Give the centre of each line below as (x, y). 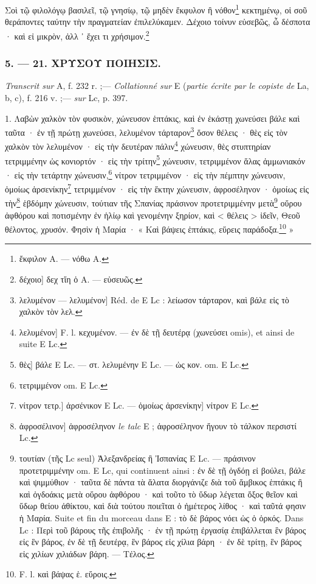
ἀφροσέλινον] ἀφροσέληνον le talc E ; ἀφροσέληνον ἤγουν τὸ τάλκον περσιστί (158, 425)
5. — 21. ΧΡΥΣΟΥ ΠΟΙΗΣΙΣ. (83, 63)
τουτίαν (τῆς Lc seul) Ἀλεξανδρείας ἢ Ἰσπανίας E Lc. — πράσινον (137, 458)
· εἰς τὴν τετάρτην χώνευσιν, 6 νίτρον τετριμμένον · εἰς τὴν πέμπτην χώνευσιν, (145, 174)
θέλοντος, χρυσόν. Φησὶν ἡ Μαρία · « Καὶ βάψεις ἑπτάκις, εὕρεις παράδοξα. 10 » (149, 228)
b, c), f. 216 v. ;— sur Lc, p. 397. (67, 97)
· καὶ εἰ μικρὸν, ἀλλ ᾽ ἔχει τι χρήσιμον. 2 (77, 35)
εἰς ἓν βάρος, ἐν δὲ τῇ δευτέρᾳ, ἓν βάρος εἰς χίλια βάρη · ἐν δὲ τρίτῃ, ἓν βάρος (160, 542)
